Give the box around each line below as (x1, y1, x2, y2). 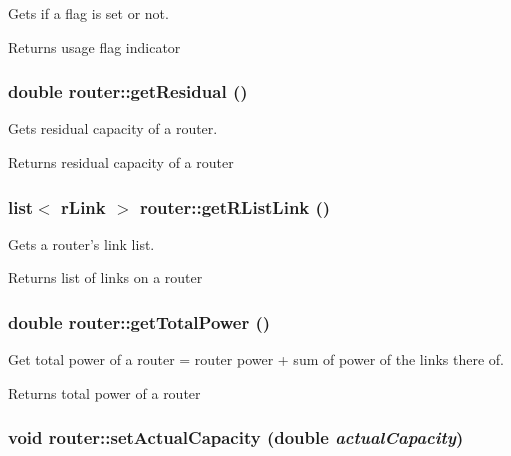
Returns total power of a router (8, 382, 201, 403)
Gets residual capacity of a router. (8, 118, 218, 139)
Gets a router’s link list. (8, 233, 155, 254)
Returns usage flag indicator (8, 36, 181, 57)
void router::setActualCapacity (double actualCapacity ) (8, 425, 464, 450)
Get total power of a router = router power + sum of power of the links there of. (8, 349, 504, 370)
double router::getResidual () (8, 79, 248, 104)
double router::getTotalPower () (8, 309, 271, 334)
